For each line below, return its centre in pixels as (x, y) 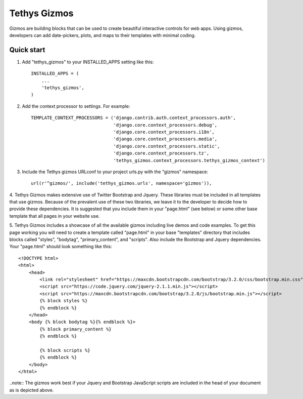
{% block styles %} (64, 301)
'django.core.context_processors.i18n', (164, 132)
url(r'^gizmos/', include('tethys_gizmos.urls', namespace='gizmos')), (121, 183)
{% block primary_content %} (76, 329)
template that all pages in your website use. (55, 216)
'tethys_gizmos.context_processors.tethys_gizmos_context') (189, 160)
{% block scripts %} (65, 350)
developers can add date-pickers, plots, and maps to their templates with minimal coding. (103, 35)
